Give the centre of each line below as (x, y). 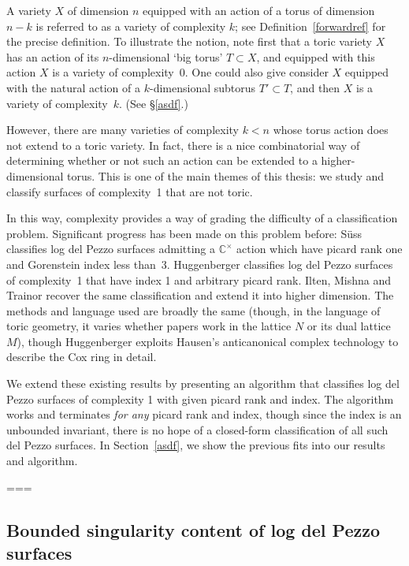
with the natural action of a (74, 87)
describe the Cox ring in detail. (82, 357)
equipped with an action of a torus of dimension (258, 10)
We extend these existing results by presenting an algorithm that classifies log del (203, 384)
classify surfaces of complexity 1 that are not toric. (130, 191)
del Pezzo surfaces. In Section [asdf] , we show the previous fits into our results (196, 445)
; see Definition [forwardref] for (310, 26)
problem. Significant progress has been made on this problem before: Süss (184, 233)
